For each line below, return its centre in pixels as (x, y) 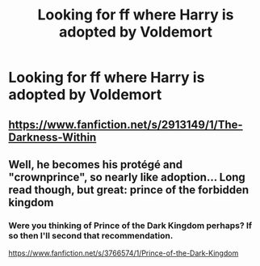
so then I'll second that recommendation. (91, 235)
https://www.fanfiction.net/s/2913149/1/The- (126, 124)
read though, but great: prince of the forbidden (129, 190)
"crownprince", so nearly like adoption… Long (127, 177)
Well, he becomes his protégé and (96, 165)
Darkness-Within (52, 137)
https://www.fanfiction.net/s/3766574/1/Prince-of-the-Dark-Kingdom (124, 253)
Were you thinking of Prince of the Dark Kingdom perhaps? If (130, 226)
